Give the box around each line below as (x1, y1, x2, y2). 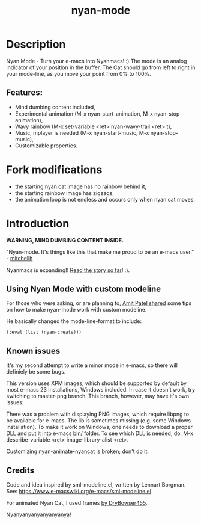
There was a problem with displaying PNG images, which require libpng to (6, 410, 190, 418)
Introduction (6, 217, 70, 230)
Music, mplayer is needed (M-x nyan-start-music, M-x (14, 129, 149, 136)
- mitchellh (6, 254, 33, 262)
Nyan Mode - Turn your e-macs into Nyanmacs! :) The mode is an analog (6, 57, 187, 64)
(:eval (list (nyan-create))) (6, 329, 82, 336)
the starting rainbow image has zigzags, (14, 189, 114, 196)
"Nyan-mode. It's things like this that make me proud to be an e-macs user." (6, 248, 194, 256)
